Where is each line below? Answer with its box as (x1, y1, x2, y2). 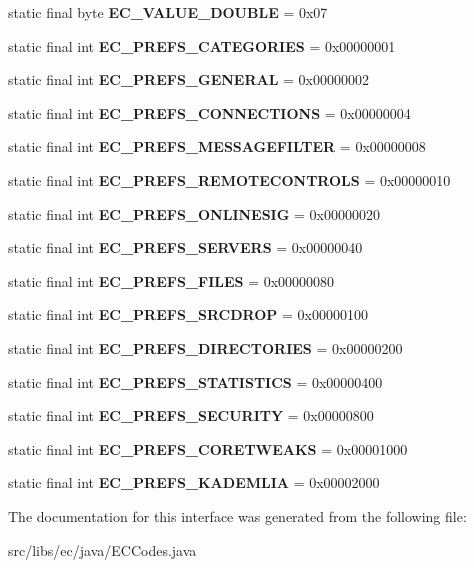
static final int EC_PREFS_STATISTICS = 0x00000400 (8, 371, 383, 392)
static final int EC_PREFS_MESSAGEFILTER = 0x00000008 (8, 136, 426, 157)
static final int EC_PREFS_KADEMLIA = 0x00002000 (8, 472, 380, 493)
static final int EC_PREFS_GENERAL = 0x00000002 (8, 69, 369, 90)
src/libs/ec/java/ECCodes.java (8, 539, 197, 560)
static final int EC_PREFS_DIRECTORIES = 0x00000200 (8, 337, 403, 358)
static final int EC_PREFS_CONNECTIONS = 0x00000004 (8, 102, 411, 123)
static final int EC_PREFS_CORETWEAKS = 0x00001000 (8, 438, 408, 459)
